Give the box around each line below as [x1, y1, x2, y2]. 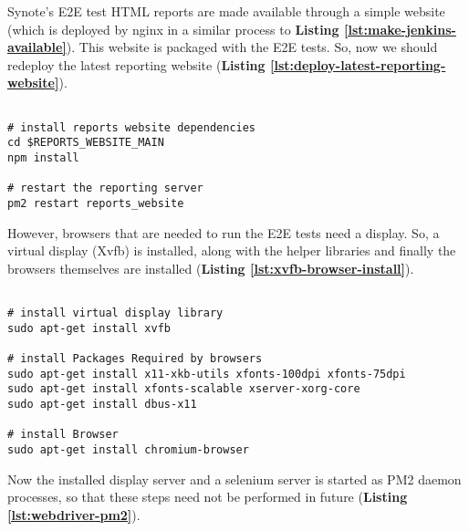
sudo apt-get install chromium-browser [7, 442, 249, 456]
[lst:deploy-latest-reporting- [269, 55, 446, 74]
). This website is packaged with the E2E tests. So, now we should [66, 37, 438, 57]
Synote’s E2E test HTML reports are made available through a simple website [7, 2, 445, 20]
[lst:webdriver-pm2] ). [7, 505, 141, 524]
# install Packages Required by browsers [7, 351, 263, 365]
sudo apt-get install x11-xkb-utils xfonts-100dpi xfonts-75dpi [7, 367, 406, 380]
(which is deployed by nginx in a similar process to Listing [7, 19, 339, 38]
